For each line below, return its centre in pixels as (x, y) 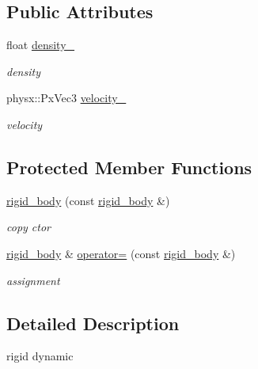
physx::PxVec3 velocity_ (66, 98)
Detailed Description (93, 323)
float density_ (41, 45)
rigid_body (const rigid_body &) (88, 200)
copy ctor (28, 227)
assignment (33, 280)
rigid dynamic (40, 356)
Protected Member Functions (129, 167)
